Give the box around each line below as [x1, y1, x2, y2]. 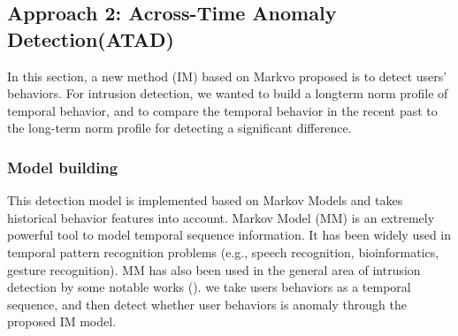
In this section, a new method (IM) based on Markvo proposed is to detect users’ [7, 66, 447, 85]
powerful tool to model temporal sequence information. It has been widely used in [7, 225, 452, 244]
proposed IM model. [7, 312, 117, 331]
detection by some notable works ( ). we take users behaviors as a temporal [7, 278, 411, 296]
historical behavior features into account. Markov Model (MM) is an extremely [7, 208, 435, 226]
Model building [7, 156, 118, 178]
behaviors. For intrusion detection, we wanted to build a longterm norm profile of [7, 84, 448, 103]
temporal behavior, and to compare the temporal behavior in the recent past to [7, 101, 438, 119]
